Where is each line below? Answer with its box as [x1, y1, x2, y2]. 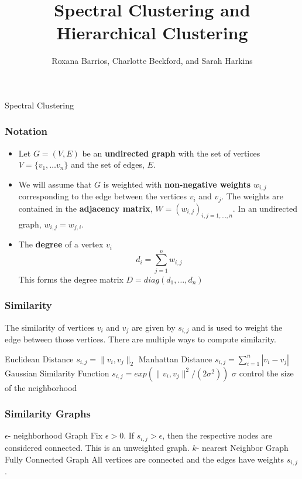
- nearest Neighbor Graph [196, 441, 289, 453]
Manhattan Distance [138, 352, 212, 365]
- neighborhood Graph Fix [8, 429, 103, 441]
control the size [239, 366, 294, 379]
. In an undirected [232, 202, 297, 214]
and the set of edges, [71, 158, 145, 171]
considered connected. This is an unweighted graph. [5, 441, 190, 453]
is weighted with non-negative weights [103, 178, 251, 190]
